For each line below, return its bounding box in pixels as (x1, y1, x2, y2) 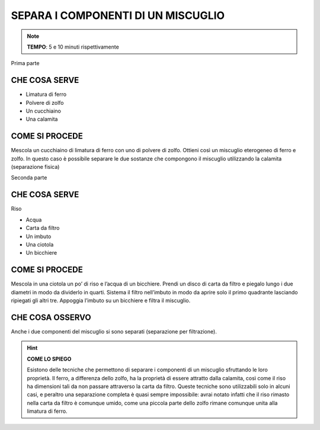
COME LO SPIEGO (27, 355, 72, 362)
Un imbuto (25, 233, 52, 240)
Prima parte (11, 60, 40, 67)
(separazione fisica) (11, 163, 60, 171)
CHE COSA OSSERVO (11, 312, 91, 322)
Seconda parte (11, 174, 47, 181)
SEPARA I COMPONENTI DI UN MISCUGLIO (11, 9, 225, 22)
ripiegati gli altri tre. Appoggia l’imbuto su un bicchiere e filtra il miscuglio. (11, 297, 191, 304)
